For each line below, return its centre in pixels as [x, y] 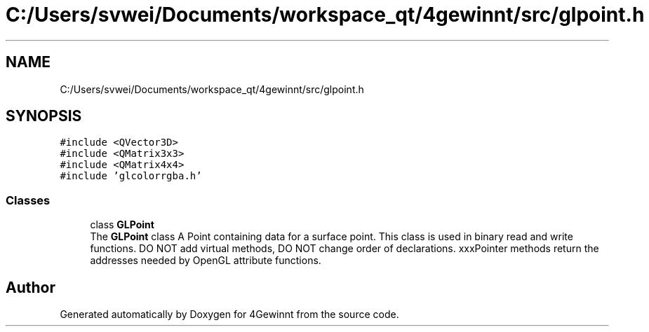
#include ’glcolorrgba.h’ [131, 176]
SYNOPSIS [44, 116]
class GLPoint [122, 225]
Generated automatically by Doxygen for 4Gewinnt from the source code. [229, 314]
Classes [28, 200]
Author [31, 287]
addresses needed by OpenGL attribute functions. [206, 261]
